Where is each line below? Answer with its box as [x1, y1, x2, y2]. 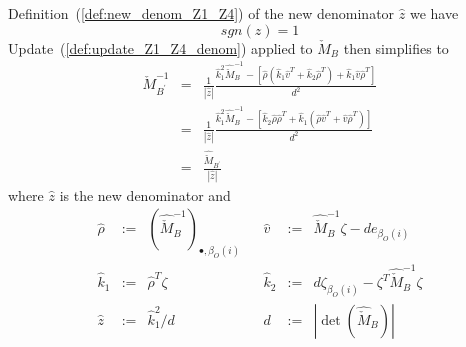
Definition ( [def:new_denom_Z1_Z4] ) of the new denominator [8, 3, 395, 23]
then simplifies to [343, 37, 449, 58]
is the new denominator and [59, 184, 231, 205]
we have [409, 3, 459, 23]
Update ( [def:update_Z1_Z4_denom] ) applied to [8, 37, 313, 58]
